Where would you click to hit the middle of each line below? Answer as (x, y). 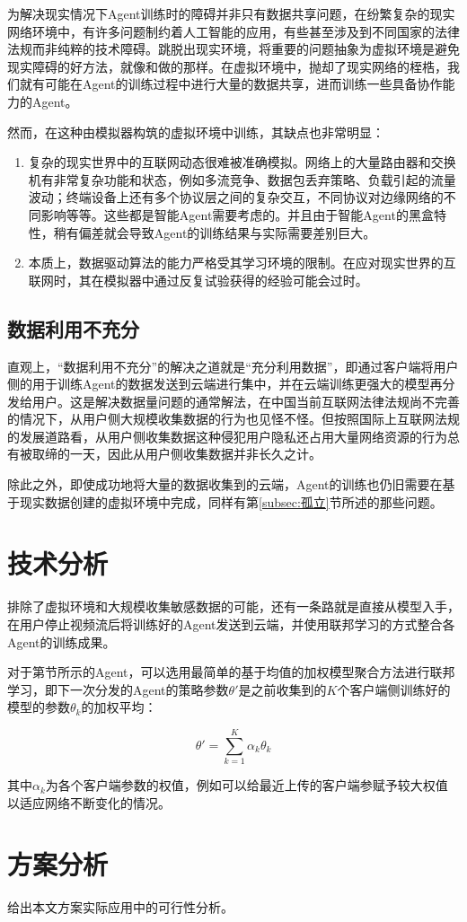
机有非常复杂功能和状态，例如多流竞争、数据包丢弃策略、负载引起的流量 (242, 179)
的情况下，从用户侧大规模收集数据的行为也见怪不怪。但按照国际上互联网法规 (233, 419)
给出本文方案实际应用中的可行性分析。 (120, 907)
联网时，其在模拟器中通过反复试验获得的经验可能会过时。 (198, 280)
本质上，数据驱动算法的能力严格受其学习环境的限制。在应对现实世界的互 (242, 263)
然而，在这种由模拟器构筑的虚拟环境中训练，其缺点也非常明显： (196, 132)
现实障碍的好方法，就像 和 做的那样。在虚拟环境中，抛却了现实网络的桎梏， (227, 66)
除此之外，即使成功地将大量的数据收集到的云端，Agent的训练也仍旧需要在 (225, 484)
